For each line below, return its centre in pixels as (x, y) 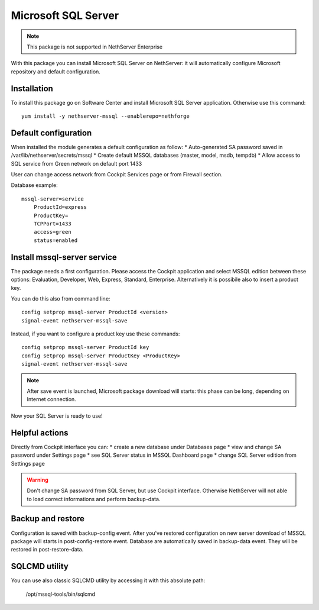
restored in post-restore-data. (47, 550)
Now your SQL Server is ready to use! (57, 416)
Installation (32, 88)
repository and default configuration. (56, 72)
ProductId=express (60, 207)
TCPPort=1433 (52, 224)
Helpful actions (40, 433)
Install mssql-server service (64, 257)
